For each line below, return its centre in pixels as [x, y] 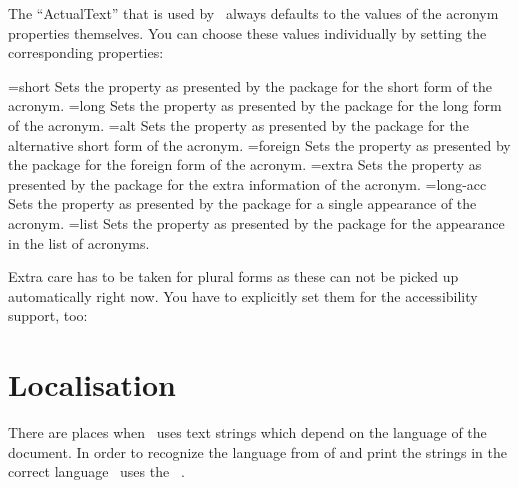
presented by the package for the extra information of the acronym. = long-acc [247, 183]
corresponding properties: [86, 52]
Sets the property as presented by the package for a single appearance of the [242, 203]
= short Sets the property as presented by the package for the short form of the [250, 85]
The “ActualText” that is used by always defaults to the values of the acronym [253, 13]
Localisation [92, 384]
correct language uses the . [96, 471]
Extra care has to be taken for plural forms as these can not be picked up [233, 276]
